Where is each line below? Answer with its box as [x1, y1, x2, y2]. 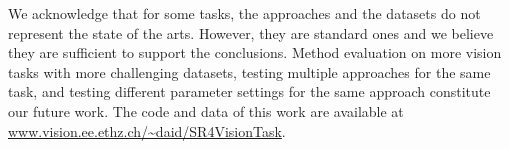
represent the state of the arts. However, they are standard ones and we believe [8, 22, 494, 43]
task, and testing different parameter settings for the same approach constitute [8, 81, 491, 102]
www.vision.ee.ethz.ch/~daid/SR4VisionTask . [8, 120, 286, 141]
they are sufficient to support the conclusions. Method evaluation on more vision [8, 42, 502, 63]
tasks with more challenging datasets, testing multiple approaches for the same [8, 61, 491, 82]
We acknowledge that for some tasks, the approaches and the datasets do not [8, 3, 481, 23]
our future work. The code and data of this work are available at [8, 100, 404, 121]
